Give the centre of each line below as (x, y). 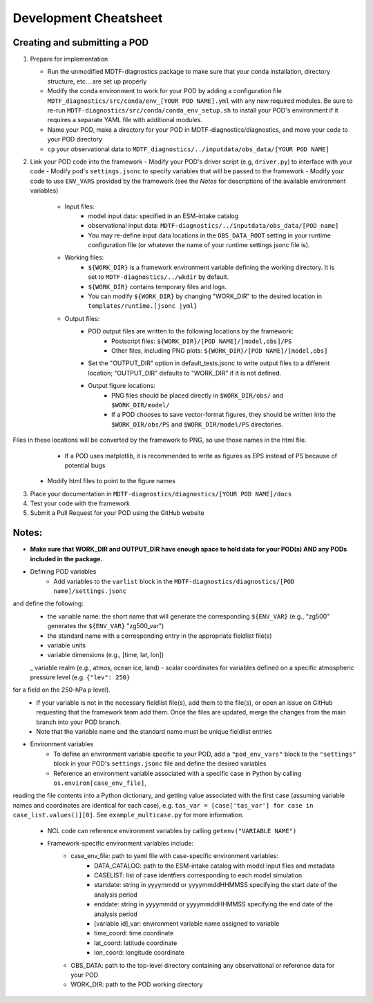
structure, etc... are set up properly (97, 81)
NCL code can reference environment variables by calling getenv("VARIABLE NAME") (172, 830)
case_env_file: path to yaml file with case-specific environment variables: (175, 856)
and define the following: (48, 603)
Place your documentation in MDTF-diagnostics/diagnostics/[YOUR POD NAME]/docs (161, 494)
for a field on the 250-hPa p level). (61, 690)
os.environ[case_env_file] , (100, 783)
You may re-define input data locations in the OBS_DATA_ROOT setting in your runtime (210, 235)
